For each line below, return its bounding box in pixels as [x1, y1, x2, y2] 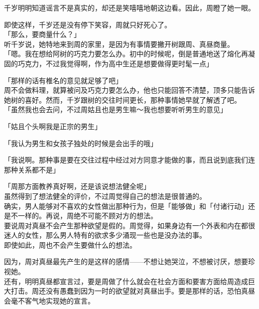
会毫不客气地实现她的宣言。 [4, 295, 95, 306]
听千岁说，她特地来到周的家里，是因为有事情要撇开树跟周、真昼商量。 [4, 38, 234, 49]
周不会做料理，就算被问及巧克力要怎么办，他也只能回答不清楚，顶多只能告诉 [4, 85, 255, 95]
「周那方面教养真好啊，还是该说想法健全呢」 [4, 181, 150, 191]
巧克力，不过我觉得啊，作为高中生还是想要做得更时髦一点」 [17, 58, 213, 68]
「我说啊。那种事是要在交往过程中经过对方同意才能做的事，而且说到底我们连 [4, 154, 255, 165]
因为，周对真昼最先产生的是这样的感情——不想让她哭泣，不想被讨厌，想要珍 [4, 256, 255, 267]
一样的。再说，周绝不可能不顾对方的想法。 [17, 210, 157, 221]
